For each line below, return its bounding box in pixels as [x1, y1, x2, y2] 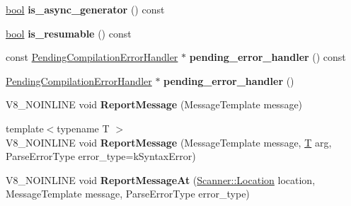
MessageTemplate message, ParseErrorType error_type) [6, 186, 250, 201]
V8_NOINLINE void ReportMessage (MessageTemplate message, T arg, [6, 135, 332, 149]
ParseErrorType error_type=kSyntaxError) [6, 149, 196, 164]
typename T [57, 120, 110, 135]
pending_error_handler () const [189, 50, 346, 64]
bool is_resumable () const [6, 25, 132, 40]
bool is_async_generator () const [6, 2, 165, 16]
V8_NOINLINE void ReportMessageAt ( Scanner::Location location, [6, 172, 316, 187]
